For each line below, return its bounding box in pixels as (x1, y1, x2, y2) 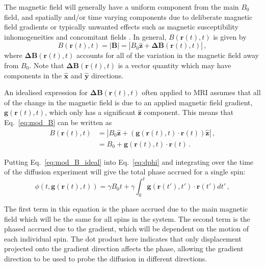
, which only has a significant (45, 107, 136, 117)
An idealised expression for (4, 87, 88, 98)
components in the (4, 70, 62, 80)
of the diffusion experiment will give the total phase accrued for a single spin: (4, 166, 246, 177)
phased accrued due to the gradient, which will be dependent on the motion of (4, 223, 249, 234)
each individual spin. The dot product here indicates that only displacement (4, 233, 242, 244)
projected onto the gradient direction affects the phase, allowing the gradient (4, 243, 244, 254)
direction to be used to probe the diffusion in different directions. (4, 253, 207, 264)
